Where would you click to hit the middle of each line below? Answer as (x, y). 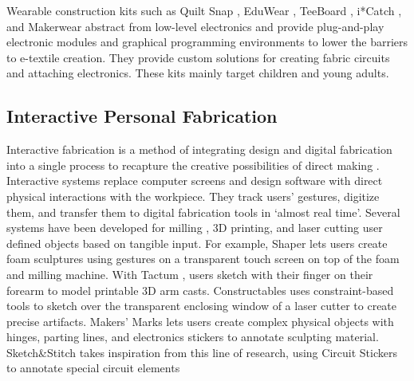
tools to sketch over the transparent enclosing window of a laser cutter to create (202, 306)
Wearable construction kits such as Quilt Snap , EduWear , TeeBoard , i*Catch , (204, 10)
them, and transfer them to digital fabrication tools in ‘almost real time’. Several (203, 212)
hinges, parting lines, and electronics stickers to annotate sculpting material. (193, 337)
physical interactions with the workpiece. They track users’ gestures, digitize (193, 196)
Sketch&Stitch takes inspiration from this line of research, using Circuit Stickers (202, 352)
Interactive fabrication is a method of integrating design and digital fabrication (199, 149)
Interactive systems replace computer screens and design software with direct (195, 181)
